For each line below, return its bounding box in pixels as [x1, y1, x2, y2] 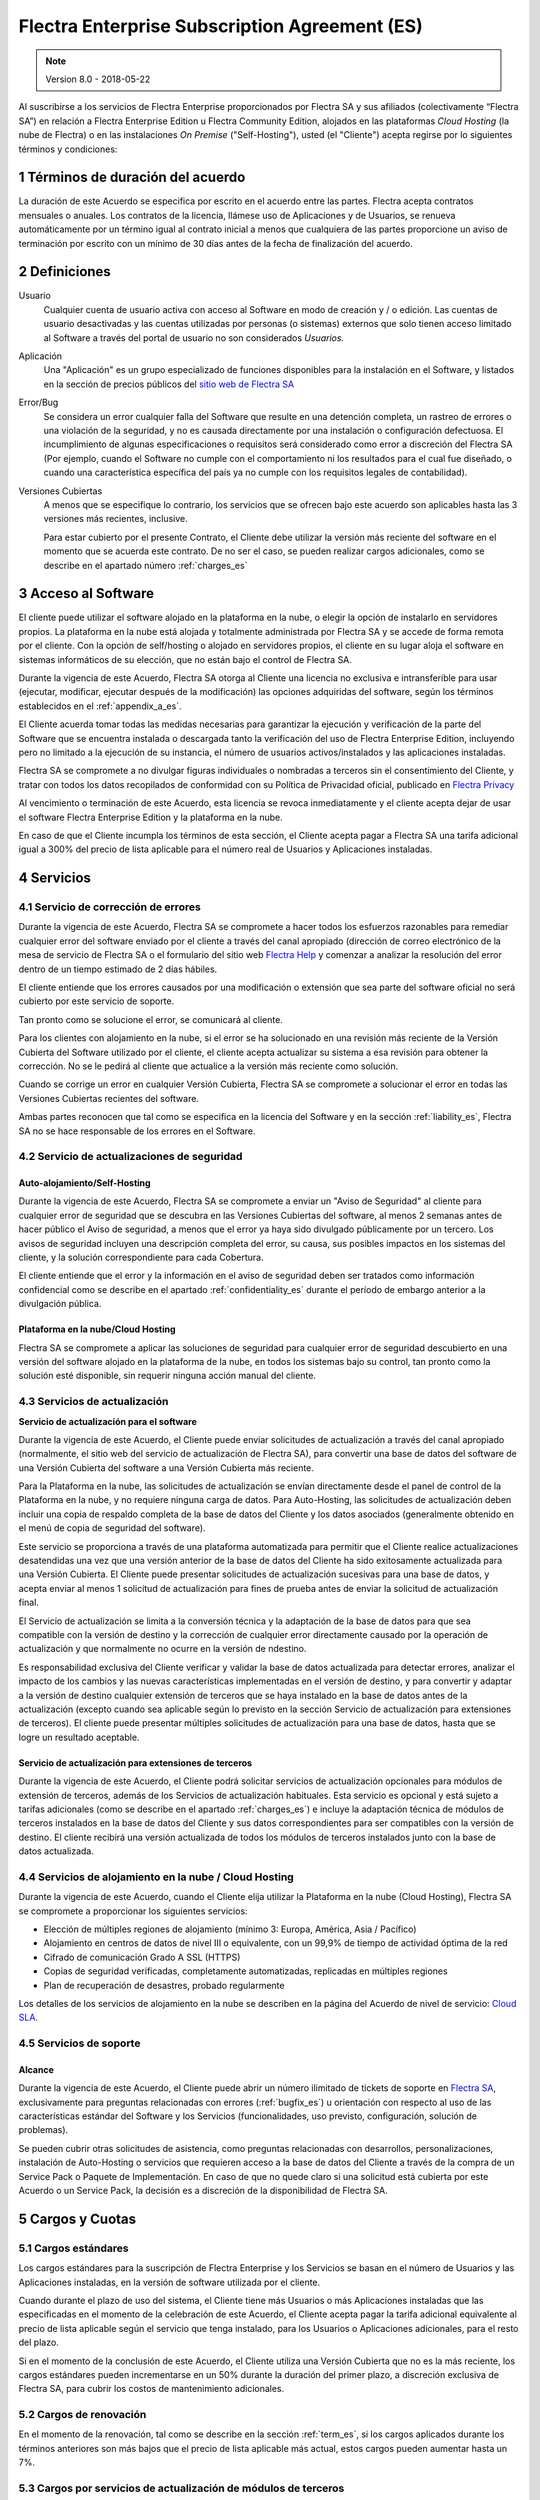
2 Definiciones [18, 263, 112, 280]
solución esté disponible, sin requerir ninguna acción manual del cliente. [18, 1370, 317, 1382]
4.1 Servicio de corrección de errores [18, 900, 202, 914]
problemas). [18, 2124, 69, 2136]
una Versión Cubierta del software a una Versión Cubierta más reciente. [18, 1461, 315, 1474]
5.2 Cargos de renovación [18, 2408, 147, 2422]
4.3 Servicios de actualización [18, 1395, 169, 1409]
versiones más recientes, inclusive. [43, 513, 189, 525]
